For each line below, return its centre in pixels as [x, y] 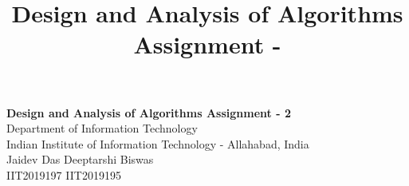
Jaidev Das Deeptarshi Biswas [80, 159]
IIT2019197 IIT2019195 [64, 174]
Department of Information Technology [102, 128]
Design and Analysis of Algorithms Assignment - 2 [149, 112]
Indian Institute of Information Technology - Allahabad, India [158, 143]
